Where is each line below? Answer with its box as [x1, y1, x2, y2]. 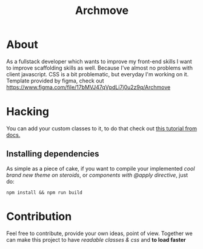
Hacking [6, 105, 50, 119]
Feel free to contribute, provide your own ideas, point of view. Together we [6, 230, 193, 237]
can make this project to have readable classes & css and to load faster [6, 236, 186, 243]
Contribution [6, 210, 72, 223]
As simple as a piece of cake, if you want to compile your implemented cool [6, 165, 195, 172]
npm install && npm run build [6, 189, 83, 196]
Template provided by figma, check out [6, 77, 104, 84]
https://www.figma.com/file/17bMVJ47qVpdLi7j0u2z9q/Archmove [6, 83, 171, 91]
